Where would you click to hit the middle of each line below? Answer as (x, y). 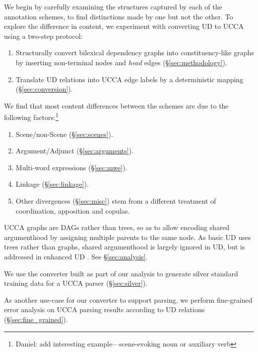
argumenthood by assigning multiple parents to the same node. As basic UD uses (128, 237)
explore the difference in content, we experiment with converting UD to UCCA (124, 26)
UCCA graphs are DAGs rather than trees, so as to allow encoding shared (117, 227)
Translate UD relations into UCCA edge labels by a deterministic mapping (129, 79)
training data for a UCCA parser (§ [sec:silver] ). (76, 283)
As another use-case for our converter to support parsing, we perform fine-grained (128, 299)
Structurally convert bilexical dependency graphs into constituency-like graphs (135, 53)
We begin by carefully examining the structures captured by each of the (113, 6)
